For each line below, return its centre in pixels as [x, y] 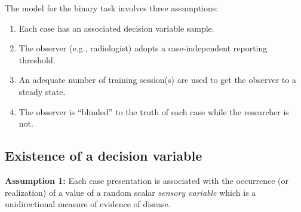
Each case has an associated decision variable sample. [116, 28]
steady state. [42, 91]
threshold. [37, 59]
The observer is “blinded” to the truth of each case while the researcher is [154, 111]
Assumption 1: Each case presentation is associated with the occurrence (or [147, 180]
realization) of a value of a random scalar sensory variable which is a [130, 192]
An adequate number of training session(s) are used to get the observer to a [157, 80]
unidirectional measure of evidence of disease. [88, 204]
